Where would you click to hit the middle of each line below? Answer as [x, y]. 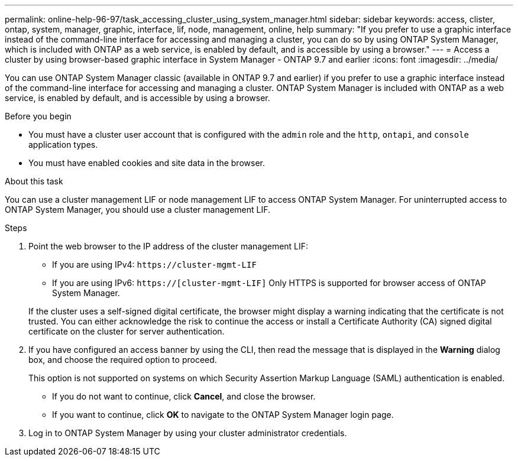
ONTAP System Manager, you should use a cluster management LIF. [138, 210]
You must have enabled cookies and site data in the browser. [147, 163]
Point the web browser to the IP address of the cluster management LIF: [169, 246]
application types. [63, 145]
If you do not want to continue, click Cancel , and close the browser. [184, 396]
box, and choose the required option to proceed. [123, 360]
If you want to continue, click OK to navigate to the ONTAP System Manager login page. [223, 415]
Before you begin [38, 116]
